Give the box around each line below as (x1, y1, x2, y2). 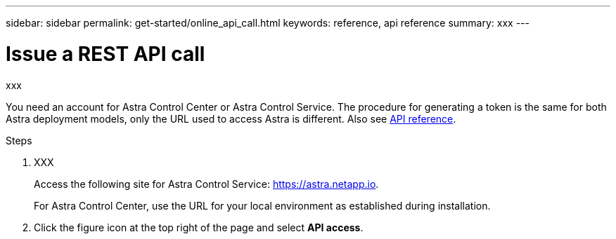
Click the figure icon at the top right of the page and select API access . (34, 221, 364, 233)
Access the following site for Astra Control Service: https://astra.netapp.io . (34, 177, 379, 190)
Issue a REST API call (6, 41, 205, 66)
